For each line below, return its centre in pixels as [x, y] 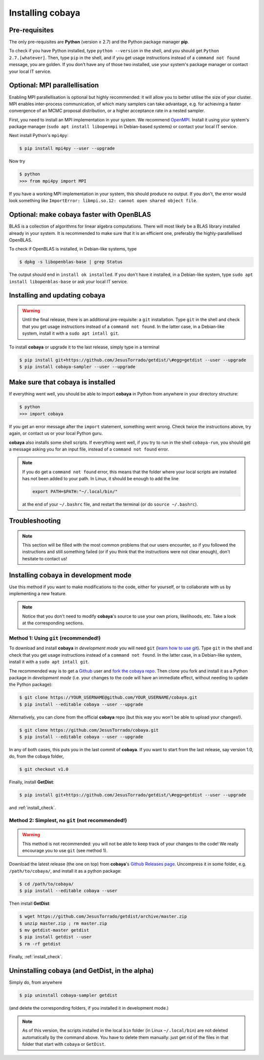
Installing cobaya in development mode [70, 575]
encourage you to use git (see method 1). [65, 851]
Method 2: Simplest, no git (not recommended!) [68, 821]
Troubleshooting [35, 520]
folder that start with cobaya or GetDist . [64, 1044]
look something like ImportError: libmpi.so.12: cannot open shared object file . [103, 201]
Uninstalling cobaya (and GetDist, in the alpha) [81, 971]
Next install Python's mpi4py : [39, 136]
